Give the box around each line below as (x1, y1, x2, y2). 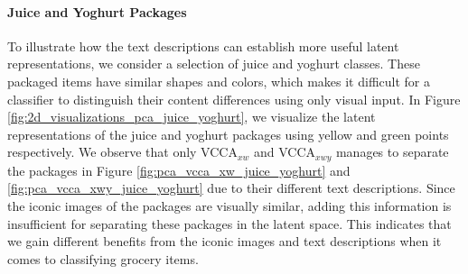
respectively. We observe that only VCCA (7, 142, 238, 161)
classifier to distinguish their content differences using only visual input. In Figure (7, 89, 461, 108)
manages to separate (335, 142, 449, 161)
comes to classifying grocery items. (7, 249, 199, 268)
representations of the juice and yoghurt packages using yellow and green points (7, 124, 449, 143)
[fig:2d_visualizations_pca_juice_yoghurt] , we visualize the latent (7, 107, 376, 126)
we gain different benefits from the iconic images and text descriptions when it (7, 232, 442, 251)
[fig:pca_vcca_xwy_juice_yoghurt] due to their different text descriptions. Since (7, 178, 455, 197)
